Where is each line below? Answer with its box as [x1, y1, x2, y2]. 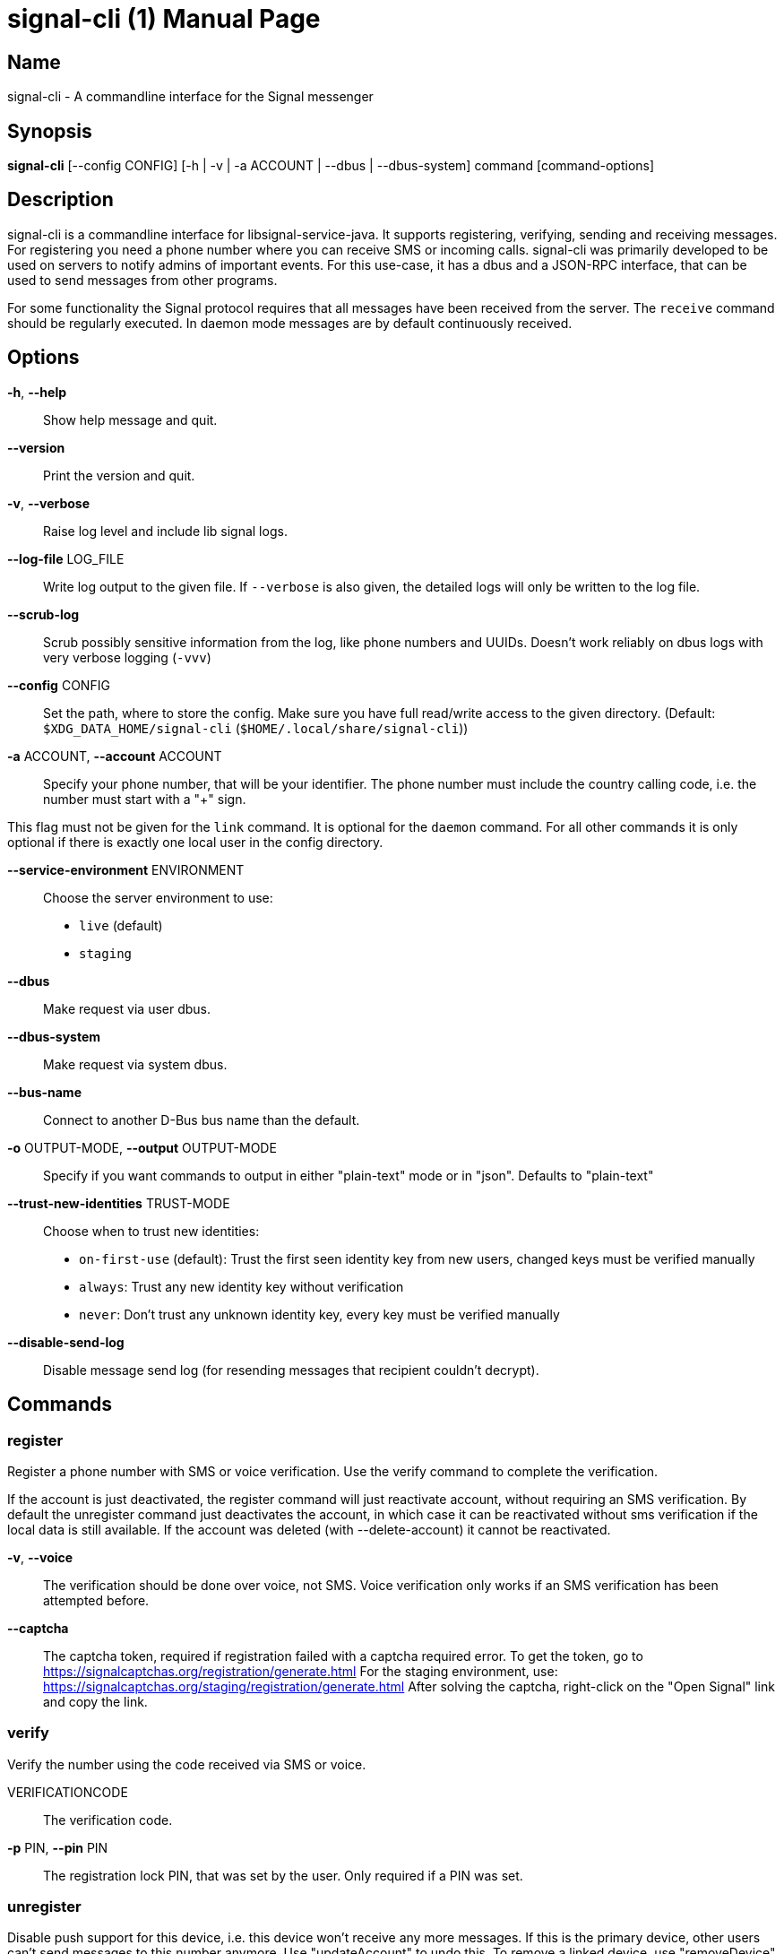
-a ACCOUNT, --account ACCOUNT [7, 748, 222, 764]
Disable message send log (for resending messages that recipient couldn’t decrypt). [43, 1362, 539, 1378]
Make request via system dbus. [43, 1056, 228, 1072]
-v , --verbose [7, 495, 90, 511]
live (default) [79, 917, 163, 933]
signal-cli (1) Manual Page [7, 4, 321, 34]
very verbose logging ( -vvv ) [43, 649, 211, 665]
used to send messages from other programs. [7, 272, 278, 288]
